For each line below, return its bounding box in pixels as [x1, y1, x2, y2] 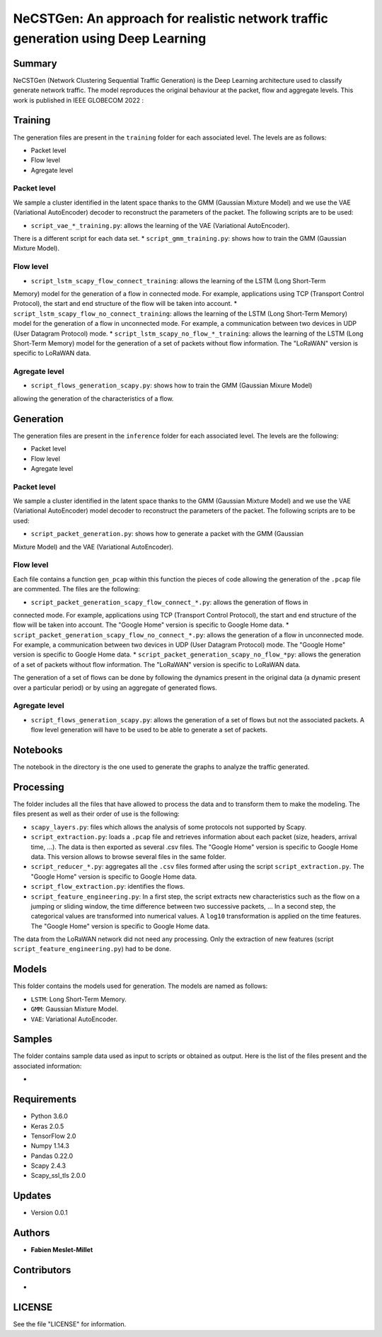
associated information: [13, 1062, 82, 1070]
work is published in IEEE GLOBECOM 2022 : [13, 96, 144, 104]
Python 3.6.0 [30, 1112, 69, 1120]
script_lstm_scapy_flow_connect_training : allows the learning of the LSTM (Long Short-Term [30, 276, 326, 285]
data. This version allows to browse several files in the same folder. [30, 852, 226, 860]
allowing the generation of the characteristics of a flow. [13, 394, 174, 403]
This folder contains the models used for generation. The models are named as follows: [13, 982, 268, 991]
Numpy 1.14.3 [30, 1142, 70, 1150]
